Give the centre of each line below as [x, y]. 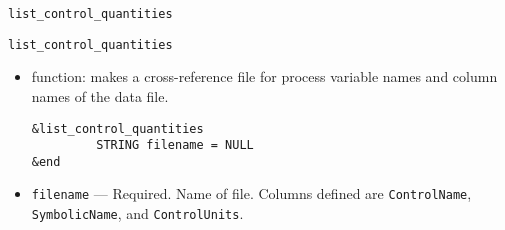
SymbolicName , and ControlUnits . [137, 213]
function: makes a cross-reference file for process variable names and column [264, 76]
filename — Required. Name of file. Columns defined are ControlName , [251, 193]
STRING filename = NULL [175, 145]
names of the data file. [100, 95]
